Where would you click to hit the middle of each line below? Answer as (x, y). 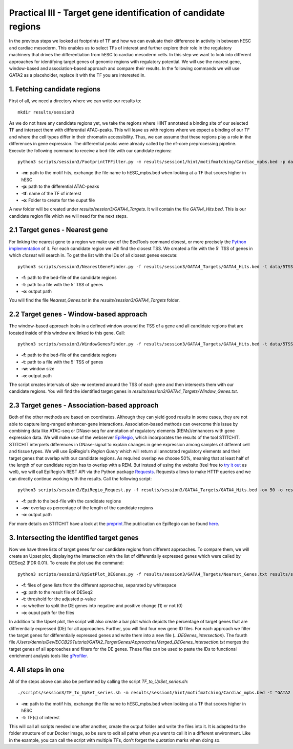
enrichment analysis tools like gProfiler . (48, 656)
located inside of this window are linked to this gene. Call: (67, 333)
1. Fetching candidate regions (55, 89)
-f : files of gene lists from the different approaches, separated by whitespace (99, 585)
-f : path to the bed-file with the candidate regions (71, 501)
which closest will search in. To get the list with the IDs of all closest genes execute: (93, 255)
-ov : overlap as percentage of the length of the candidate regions (87, 508)
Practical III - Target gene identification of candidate (117, 13)
